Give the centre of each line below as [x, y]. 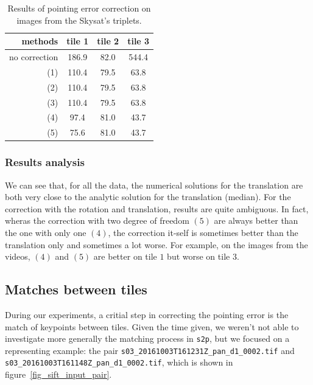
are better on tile [125, 256]
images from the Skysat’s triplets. [79, 20]
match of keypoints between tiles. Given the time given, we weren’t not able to [152, 326]
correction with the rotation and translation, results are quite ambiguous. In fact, [157, 208]
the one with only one [46, 232]
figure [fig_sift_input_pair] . [58, 374]
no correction [34, 57]
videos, [18, 256]
